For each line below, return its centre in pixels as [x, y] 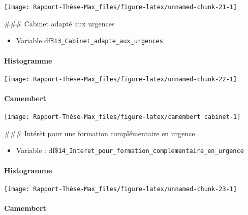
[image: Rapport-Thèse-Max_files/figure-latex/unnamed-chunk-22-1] [121, 79]
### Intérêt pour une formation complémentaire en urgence [100, 133]
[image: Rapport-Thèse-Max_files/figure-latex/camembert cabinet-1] [122, 117]
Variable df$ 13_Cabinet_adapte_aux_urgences [89, 40]
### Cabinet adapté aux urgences [59, 23]
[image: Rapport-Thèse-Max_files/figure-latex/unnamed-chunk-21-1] [121, 7]
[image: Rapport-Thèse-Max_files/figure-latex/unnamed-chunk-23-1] [121, 189]
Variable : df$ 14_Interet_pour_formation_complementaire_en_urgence [130, 150]
